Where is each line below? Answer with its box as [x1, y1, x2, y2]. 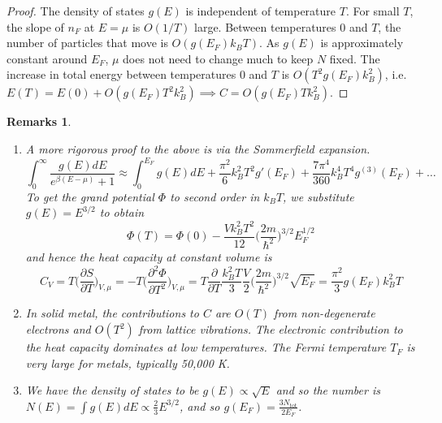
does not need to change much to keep [123, 50, 314, 67]
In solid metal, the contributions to [25, 304, 199, 322]
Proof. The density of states [6, 2, 145, 19]
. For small [345, 2, 400, 19]
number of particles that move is [6, 34, 168, 51]
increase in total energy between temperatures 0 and [6, 66, 268, 83]
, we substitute [283, 188, 354, 205]
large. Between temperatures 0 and [194, 18, 368, 35]
